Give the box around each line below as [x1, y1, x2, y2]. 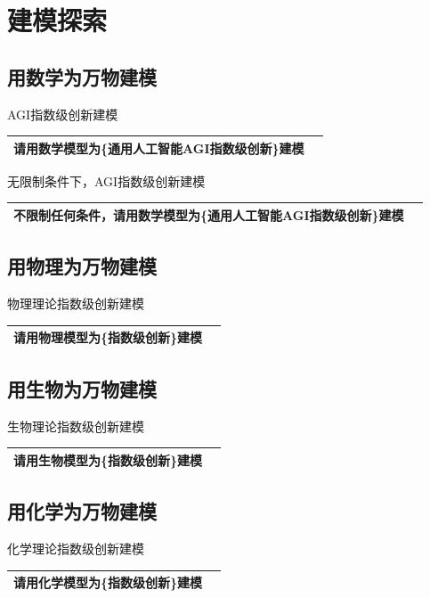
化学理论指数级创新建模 [7, 538, 144, 557]
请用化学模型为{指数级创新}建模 [13, 573, 203, 592]
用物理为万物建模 [7, 252, 157, 280]
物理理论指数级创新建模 [7, 294, 144, 313]
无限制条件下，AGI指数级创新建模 [7, 171, 206, 190]
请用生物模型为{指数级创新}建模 [13, 450, 203, 469]
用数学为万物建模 [7, 62, 157, 90]
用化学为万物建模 [7, 497, 157, 525]
